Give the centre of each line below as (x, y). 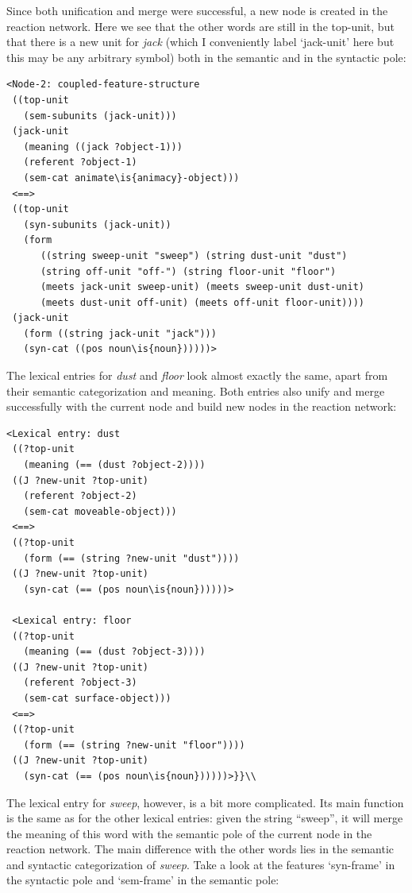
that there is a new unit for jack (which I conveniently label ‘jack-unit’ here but (200, 42)
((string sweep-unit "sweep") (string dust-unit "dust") (194, 255)
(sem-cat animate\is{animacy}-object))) (131, 178)
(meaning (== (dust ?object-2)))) (114, 465)
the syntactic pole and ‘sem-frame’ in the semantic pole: (143, 880)
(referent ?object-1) (80, 162)
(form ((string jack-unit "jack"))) (120, 333)
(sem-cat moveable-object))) (100, 511)
